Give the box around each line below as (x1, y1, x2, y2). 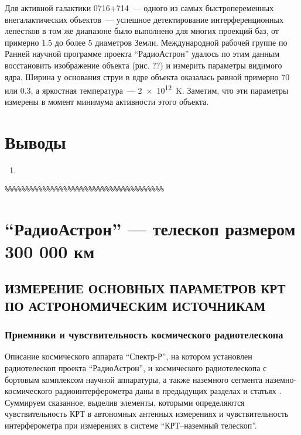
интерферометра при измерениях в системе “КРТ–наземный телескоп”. (5, 419, 257, 431)
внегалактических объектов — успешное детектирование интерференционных (5, 13, 283, 25)
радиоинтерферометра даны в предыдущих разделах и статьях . (54, 385, 282, 397)
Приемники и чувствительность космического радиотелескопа (5, 327, 283, 342)
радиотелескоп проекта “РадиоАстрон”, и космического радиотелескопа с (5, 361, 267, 374)
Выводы (5, 130, 66, 154)
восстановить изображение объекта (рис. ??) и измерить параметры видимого (5, 59, 282, 71)
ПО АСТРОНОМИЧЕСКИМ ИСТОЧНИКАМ (5, 296, 266, 314)
